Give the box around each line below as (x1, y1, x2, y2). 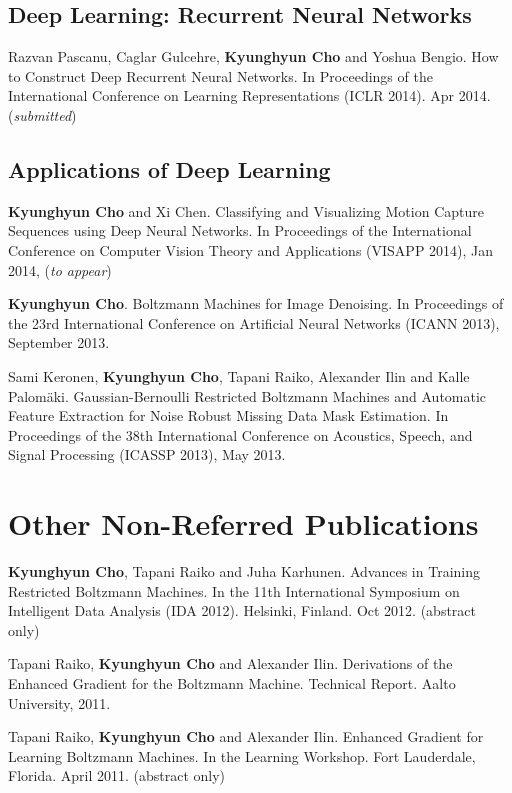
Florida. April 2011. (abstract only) (8, 765, 226, 786)
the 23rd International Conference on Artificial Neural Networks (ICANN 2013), (8, 312, 500, 333)
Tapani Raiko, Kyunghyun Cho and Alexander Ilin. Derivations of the (8, 653, 453, 674)
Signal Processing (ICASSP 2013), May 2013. (8, 444, 286, 465)
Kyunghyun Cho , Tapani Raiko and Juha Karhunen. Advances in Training (8, 561, 480, 582)
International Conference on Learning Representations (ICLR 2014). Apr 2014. (8, 85, 491, 106)
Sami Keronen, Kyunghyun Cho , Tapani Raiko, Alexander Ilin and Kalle (8, 365, 470, 386)
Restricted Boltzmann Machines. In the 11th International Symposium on (8, 580, 460, 601)
